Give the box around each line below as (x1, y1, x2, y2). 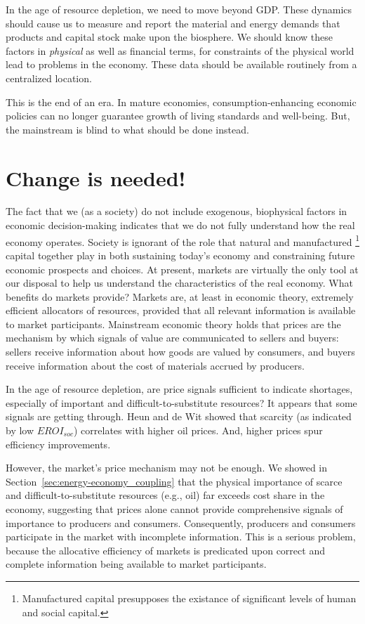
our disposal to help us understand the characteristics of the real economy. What (6, 275, 353, 290)
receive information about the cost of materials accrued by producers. (6, 358, 305, 372)
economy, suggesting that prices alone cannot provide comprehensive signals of (6, 502, 343, 516)
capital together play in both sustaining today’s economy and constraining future (6, 247, 355, 262)
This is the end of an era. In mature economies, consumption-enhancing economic (6, 94, 357, 109)
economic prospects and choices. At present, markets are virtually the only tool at (6, 261, 359, 276)
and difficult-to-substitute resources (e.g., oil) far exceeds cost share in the (6, 488, 325, 502)
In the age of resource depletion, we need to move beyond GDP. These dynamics (6, 2, 352, 16)
